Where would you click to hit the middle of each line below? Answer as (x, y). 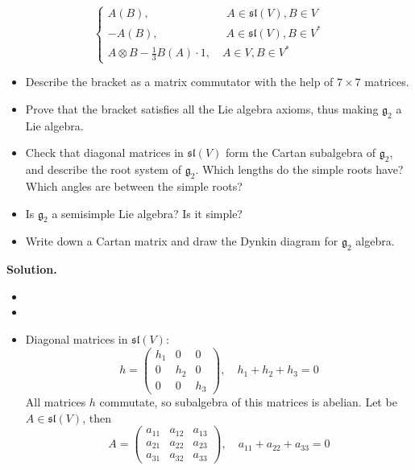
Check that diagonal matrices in (104, 153)
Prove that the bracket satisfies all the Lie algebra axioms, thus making (202, 109)
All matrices (56, 402)
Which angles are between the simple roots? (134, 186)
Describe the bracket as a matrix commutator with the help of (179, 82)
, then (97, 417)
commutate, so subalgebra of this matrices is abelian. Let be (248, 402)
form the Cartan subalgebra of (301, 153)
